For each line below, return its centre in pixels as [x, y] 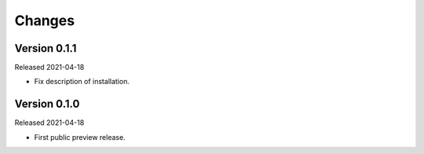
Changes [44, 20]
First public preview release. [80, 137]
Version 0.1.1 [46, 48]
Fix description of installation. [82, 82]
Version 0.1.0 [47, 104]
